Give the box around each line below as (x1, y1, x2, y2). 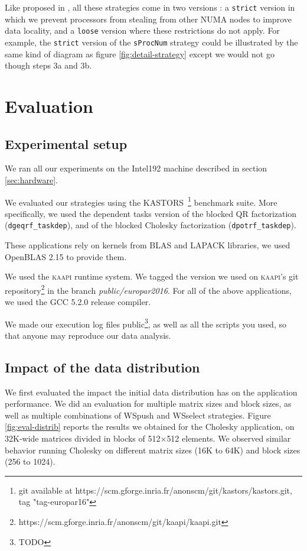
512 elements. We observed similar (166, 432, 291, 445)
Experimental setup (5, 134, 128, 153)
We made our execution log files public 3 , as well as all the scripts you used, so (5, 316, 286, 330)
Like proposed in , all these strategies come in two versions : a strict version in (5, 1, 295, 13)
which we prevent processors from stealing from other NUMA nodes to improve (5, 12, 292, 25)
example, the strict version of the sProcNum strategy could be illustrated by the (5, 35, 298, 48)
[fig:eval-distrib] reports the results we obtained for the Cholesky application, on (5, 420, 295, 433)
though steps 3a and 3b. (5, 59, 92, 72)
